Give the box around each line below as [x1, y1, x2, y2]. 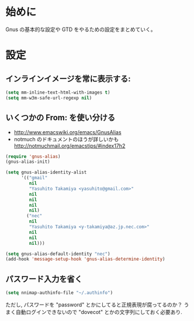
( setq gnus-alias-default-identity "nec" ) [5, 251, 110, 257]
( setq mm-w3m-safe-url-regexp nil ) [5, 95, 92, 101]
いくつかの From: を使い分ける [5, 112, 115, 123]
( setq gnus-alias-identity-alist [5, 169, 87, 176]
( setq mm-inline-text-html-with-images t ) [5, 89, 110, 95]
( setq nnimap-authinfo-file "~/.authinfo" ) [5, 290, 113, 296]
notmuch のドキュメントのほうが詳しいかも [13, 135, 119, 142]
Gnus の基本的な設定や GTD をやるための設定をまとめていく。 [5, 26, 156, 33]
